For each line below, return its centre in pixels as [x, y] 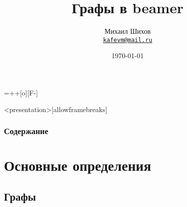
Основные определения [78, 165]
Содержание [26, 131]
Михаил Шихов [128, 31]
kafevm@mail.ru [128, 40]
